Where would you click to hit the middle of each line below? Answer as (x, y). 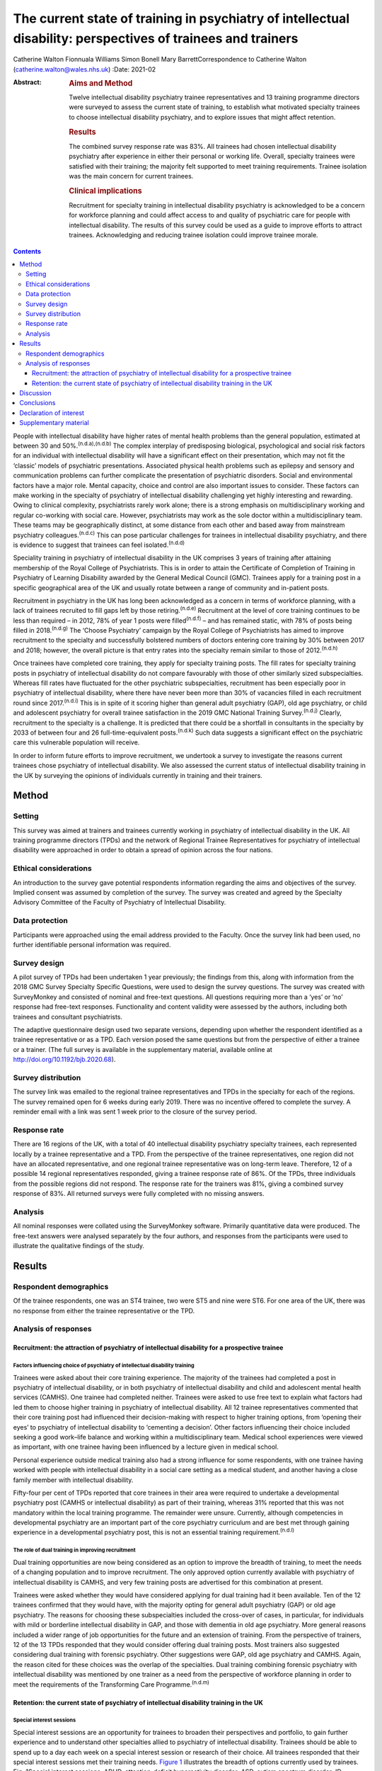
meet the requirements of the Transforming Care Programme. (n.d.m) (111, 1684)
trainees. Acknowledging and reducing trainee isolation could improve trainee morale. (193, 235)
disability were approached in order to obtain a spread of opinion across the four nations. (143, 850)
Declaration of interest (52, 413)
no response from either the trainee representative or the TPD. (104, 1311)
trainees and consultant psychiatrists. (68, 1017)
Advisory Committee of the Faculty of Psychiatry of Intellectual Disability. (120, 903)
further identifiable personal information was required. (92, 944)
